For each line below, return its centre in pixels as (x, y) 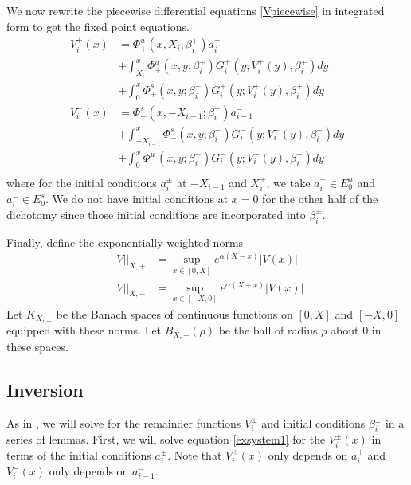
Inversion (45, 389)
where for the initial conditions (82, 182)
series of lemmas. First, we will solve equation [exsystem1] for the (166, 439)
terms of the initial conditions (79, 455)
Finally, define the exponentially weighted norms (125, 242)
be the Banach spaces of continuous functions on (174, 313)
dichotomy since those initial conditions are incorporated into (156, 214)
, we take (288, 182)
